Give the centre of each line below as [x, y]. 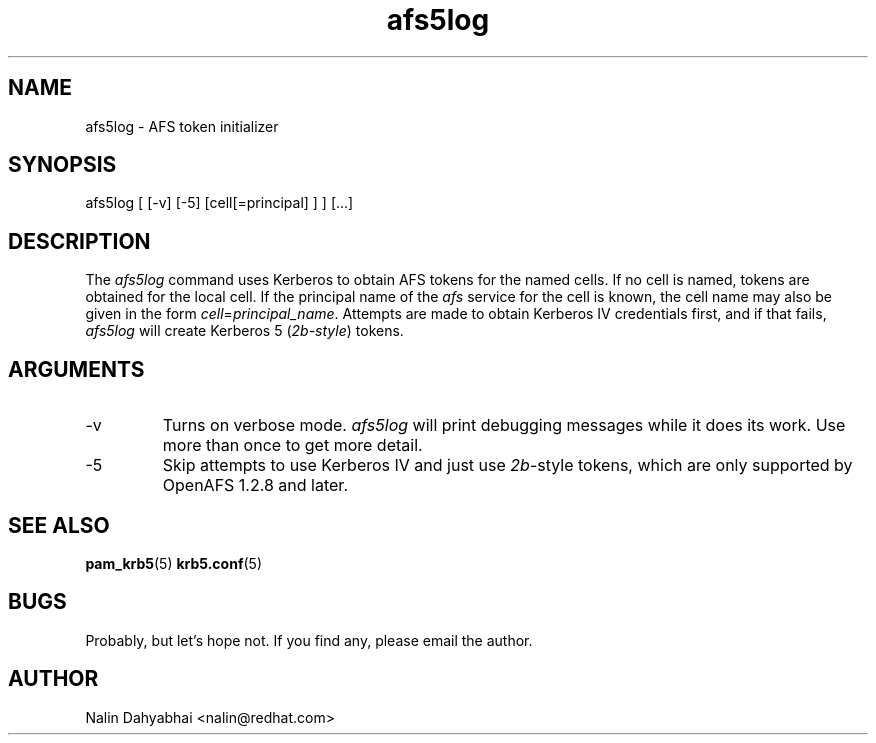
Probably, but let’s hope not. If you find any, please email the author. [309, 640]
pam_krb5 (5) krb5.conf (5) [174, 563]
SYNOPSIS [62, 165]
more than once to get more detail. [292, 445]
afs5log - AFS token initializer [182, 126]
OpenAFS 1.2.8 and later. [255, 485]
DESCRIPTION [79, 241]
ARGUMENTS [76, 369]
